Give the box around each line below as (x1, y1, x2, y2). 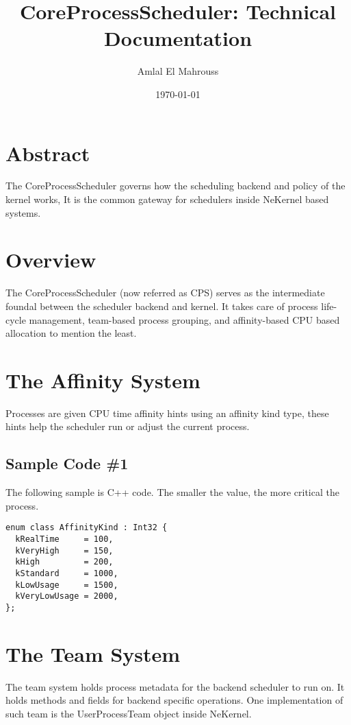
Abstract (5, 139, 90, 167)
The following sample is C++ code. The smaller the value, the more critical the (5, 485, 339, 499)
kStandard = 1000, (15, 569, 118, 579)
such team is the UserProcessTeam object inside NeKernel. (5, 706, 252, 720)
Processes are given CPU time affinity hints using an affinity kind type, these (5, 405, 329, 420)
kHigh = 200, (15, 557, 114, 567)
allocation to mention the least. (5, 326, 137, 340)
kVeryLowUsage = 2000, (15, 591, 118, 602)
